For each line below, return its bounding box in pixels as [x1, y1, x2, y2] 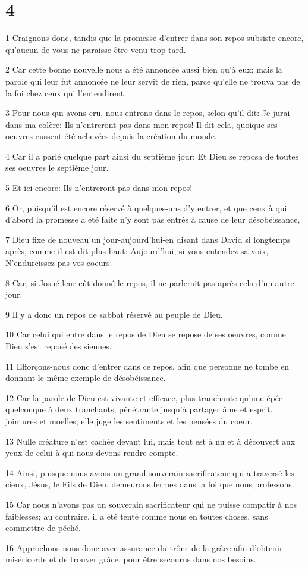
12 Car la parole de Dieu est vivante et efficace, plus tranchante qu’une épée [5, 391, 283, 404]
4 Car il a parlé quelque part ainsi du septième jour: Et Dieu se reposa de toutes [5, 149, 298, 162]
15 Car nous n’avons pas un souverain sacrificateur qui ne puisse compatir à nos [5, 498, 297, 510]
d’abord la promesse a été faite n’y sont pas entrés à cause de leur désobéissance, [5, 213, 300, 226]
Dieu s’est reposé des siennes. [5, 340, 112, 352]
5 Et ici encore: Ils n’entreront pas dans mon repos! [5, 182, 193, 194]
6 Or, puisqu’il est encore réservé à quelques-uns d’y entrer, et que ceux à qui [5, 201, 287, 214]
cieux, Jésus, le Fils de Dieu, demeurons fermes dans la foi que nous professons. [5, 478, 294, 490]
